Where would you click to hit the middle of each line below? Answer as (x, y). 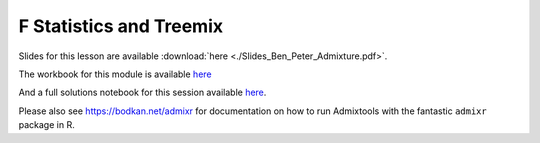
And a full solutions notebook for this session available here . (142, 92)
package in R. (46, 125)
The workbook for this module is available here (115, 74)
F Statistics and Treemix (121, 26)
